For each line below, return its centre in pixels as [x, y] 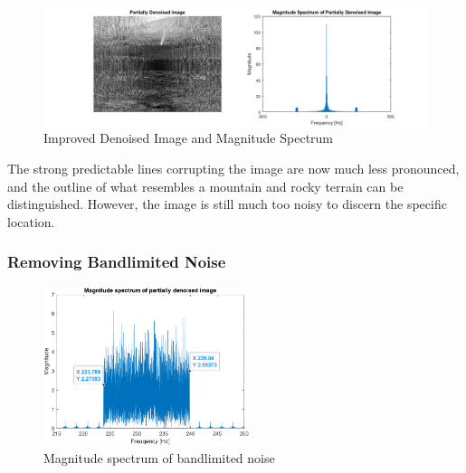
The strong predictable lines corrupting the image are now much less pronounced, [233, 169]
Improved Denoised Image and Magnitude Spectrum [189, 138]
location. [31, 221]
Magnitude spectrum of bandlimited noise [159, 458]
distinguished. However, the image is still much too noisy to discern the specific [227, 204]
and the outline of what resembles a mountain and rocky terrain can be [205, 186]
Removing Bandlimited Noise [117, 262]
